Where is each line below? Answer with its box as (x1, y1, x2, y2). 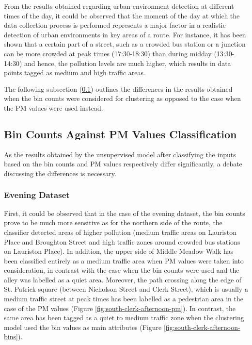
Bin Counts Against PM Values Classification (4, 126, 237, 141)
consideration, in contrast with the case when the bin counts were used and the (4, 265, 239, 275)
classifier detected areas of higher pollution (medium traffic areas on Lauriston (4, 227, 236, 237)
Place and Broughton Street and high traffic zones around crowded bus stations (4, 236, 240, 246)
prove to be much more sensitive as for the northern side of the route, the (4, 217, 222, 228)
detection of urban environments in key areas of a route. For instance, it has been (4, 29, 246, 39)
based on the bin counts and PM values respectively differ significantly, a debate (4, 159, 242, 169)
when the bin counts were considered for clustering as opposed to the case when (4, 93, 241, 103)
